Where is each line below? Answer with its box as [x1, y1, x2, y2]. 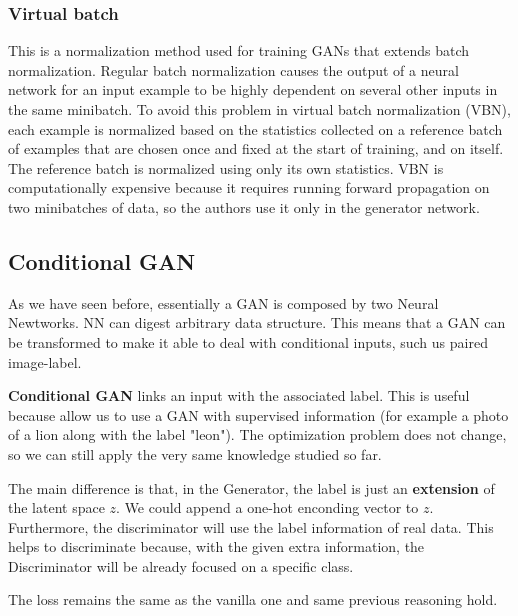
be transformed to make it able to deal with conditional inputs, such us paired [8, 331, 488, 352]
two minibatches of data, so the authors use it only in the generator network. [8, 196, 480, 217]
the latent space [8, 497, 105, 518]
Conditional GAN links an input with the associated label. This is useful [8, 385, 470, 406]
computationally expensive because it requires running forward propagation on [8, 177, 490, 198]
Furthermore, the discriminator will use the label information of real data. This [8, 516, 494, 537]
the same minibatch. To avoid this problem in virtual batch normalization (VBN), [8, 99, 511, 119]
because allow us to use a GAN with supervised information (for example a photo [8, 404, 509, 425]
